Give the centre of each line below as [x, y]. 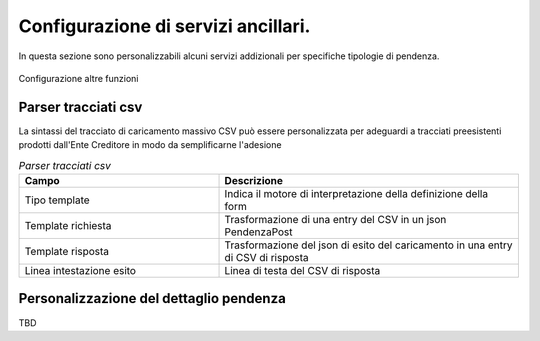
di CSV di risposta [266, 257]
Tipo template [57, 200]
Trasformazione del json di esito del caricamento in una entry [369, 245]
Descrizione [254, 180]
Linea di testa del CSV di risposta [302, 270]
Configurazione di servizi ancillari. [164, 26]
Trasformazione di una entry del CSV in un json [335, 219]
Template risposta [67, 251]
